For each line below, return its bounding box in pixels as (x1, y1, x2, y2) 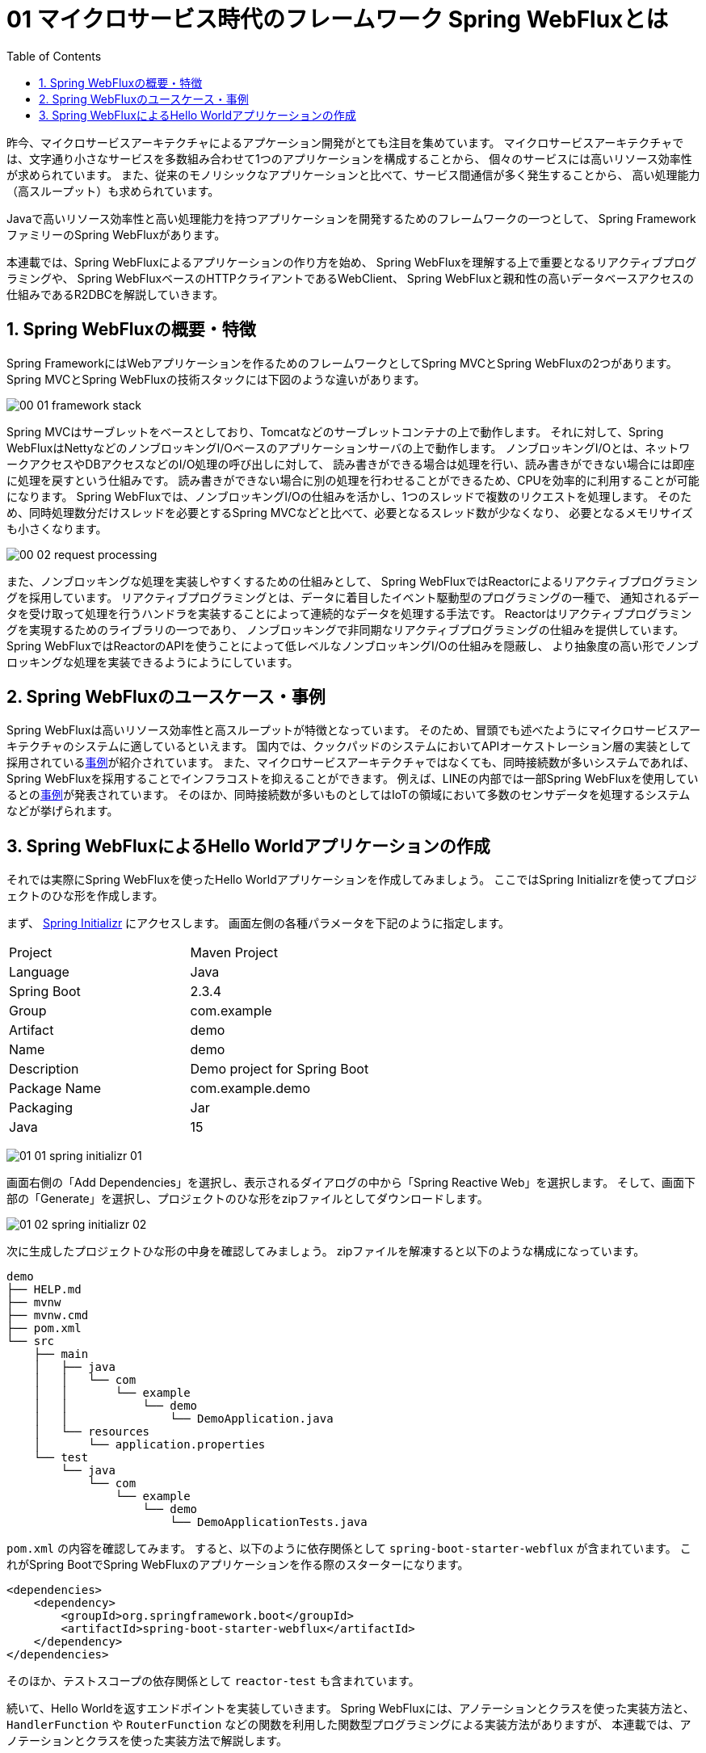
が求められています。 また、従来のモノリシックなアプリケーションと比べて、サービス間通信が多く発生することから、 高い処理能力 (6, 167, 700, 182)
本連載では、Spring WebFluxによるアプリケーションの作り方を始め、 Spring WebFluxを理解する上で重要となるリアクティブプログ (6, 254, 697, 269)
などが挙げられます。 (6, 804, 119, 818)
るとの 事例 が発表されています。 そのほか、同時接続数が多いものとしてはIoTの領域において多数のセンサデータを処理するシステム (6, 788, 691, 802)
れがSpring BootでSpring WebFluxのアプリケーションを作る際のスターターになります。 (6, 1558, 469, 1572)
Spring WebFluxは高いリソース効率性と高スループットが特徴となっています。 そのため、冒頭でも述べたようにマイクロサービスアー (6, 723, 701, 738)
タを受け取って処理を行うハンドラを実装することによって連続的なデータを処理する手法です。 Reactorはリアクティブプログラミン (6, 606, 692, 620)
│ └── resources (33, 1425, 150, 1439)
